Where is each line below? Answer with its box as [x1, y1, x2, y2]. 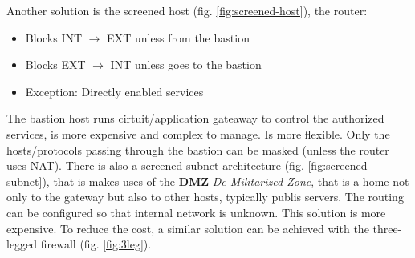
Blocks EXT [25, 56, 86, 73]
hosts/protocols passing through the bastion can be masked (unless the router [6, 141, 389, 158]
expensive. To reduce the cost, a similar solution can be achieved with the [6, 220, 369, 236]
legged [6, 236, 38, 252]
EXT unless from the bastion [107, 29, 250, 46]
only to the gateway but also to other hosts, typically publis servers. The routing [6, 188, 404, 205]
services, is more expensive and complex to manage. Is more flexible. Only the [6, 125, 390, 142]
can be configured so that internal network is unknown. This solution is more [6, 204, 386, 220]
